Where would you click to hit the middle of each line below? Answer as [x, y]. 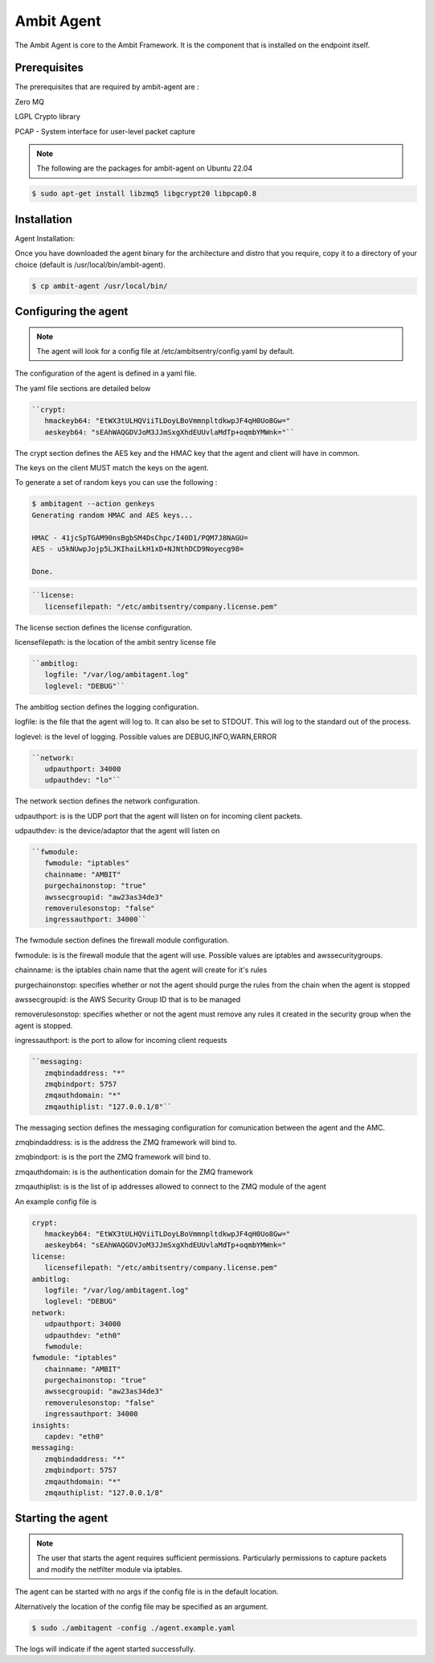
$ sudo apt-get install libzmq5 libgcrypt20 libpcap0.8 [144, 194]
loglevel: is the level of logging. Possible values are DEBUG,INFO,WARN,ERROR [146, 737]
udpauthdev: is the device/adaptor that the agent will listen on [117, 831]
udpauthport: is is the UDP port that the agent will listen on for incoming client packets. [159, 815]
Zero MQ [29, 101]
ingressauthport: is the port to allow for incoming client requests [121, 1041]
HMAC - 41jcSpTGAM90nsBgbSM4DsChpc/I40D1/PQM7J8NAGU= [140, 538]
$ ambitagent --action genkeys [94, 504]
